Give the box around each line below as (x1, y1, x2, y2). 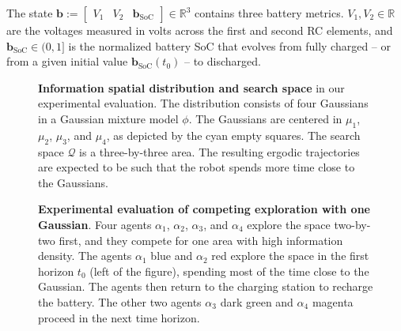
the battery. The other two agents (38, 293, 202, 310)
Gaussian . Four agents (38, 216, 152, 232)
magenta (312, 293, 354, 310)
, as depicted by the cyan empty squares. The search (106, 126, 361, 143)
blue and (150, 247, 193, 264)
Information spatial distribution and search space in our (38, 79, 345, 96)
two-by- (334, 216, 371, 232)
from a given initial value (6, 53, 128, 70)
